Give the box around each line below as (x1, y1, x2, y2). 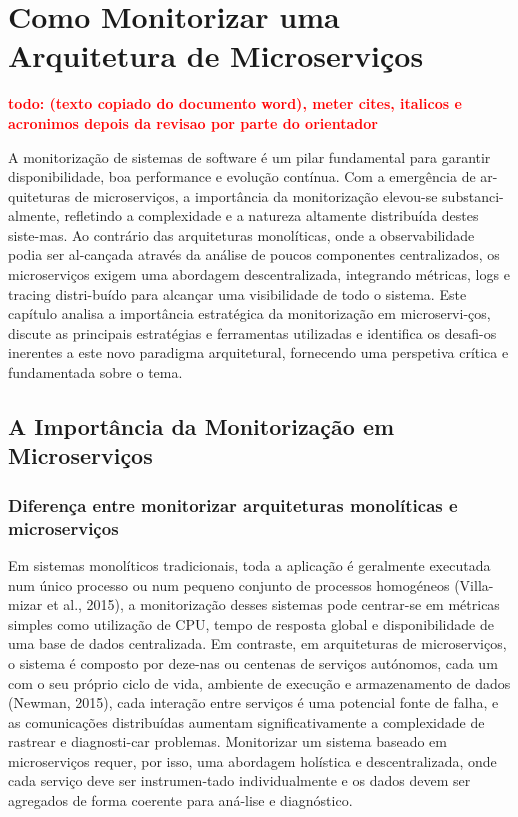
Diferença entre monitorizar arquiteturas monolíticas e (8, 492, 458, 517)
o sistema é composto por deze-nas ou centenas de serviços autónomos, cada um (8, 652, 498, 673)
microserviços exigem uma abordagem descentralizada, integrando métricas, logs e (8, 264, 510, 285)
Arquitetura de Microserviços (8, 35, 424, 76)
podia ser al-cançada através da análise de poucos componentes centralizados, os (8, 244, 500, 265)
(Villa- (454, 574, 494, 595)
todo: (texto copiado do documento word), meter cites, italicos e (8, 93, 462, 114)
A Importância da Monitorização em (8, 411, 395, 442)
